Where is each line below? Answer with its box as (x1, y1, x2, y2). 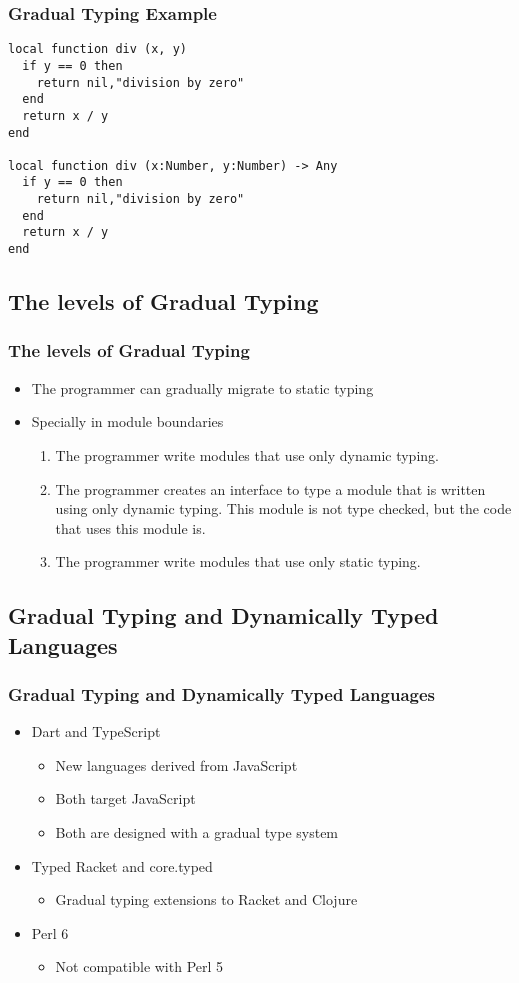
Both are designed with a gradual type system (55, 822, 339, 843)
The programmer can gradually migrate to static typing (31, 377, 374, 398)
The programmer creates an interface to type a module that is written (55, 478, 486, 499)
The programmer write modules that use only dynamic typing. (55, 444, 439, 465)
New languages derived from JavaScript (55, 754, 298, 775)
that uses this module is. (55, 517, 206, 538)
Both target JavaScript (55, 788, 196, 809)
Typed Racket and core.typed (31, 855, 213, 876)
